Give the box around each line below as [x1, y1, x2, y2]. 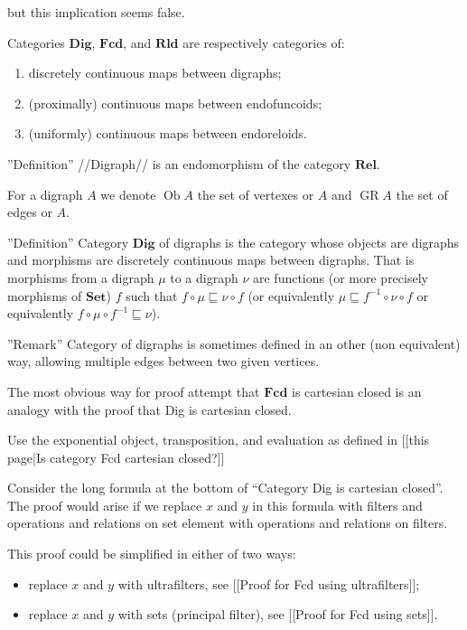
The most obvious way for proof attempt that [7, 381, 260, 400]
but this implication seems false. [7, 3, 185, 21]
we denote [100, 184, 156, 203]
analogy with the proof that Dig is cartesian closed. [7, 400, 292, 418]
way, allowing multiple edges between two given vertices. [7, 352, 320, 371]
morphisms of [7, 286, 82, 305]
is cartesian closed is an [292, 381, 422, 400]
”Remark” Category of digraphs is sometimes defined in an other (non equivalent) [7, 334, 461, 353]
